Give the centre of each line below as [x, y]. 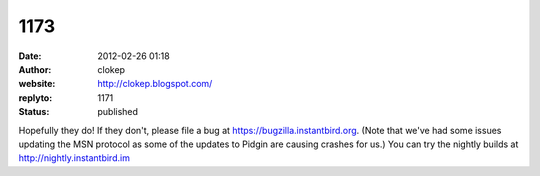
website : [37, 84]
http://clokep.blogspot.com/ [155, 84]
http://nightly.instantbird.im [74, 158]
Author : [35, 69]
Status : [34, 112]
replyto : [35, 97]
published [118, 112]
